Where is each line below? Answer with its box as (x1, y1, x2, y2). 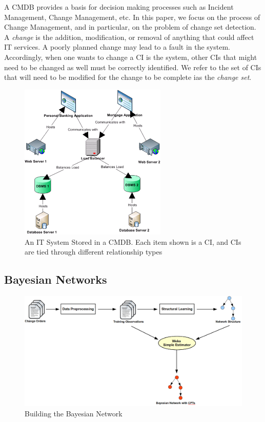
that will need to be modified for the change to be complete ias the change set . (4, 72, 252, 82)
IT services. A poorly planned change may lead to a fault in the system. (4, 41, 230, 52)
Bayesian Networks (4, 271, 107, 287)
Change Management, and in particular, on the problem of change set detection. (4, 22, 256, 32)
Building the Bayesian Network (25, 408, 123, 418)
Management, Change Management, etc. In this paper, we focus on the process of (4, 11, 260, 22)
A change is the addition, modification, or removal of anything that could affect (4, 31, 254, 42)
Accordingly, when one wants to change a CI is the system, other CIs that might (4, 51, 257, 62)
